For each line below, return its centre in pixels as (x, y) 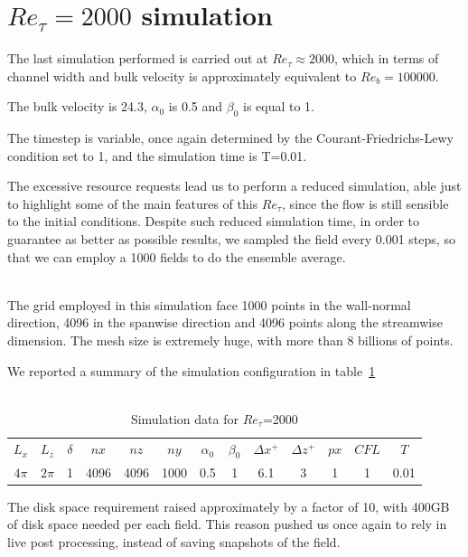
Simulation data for (184, 418)
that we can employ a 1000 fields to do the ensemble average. (177, 256)
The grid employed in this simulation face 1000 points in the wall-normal (209, 304)
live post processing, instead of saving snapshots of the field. (174, 542)
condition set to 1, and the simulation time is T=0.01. (157, 155)
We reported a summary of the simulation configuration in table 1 (192, 370)
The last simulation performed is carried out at (138, 58)
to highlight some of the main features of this (133, 203)
